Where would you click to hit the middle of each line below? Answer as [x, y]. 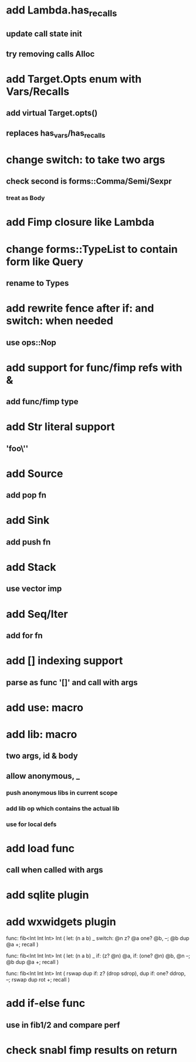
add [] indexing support [65, 661]
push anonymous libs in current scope [62, 793]
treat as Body [26, 198]
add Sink [28, 520]
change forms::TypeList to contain [92, 249]
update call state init [44, 34]
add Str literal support [60, 427]
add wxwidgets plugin [61, 922]
